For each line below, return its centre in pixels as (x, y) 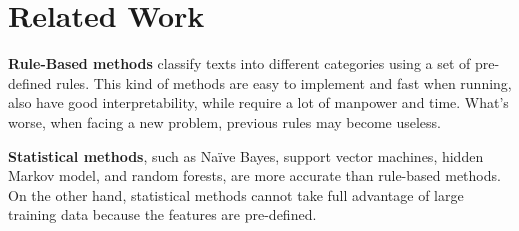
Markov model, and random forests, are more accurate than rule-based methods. (254, 175)
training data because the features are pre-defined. (162, 214)
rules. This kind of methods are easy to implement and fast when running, (284, 82)
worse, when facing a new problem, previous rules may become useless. (225, 121)
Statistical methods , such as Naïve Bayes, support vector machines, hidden (246, 155)
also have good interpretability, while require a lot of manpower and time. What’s (258, 102)
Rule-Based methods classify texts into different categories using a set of (239, 63)
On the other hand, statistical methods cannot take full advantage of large (236, 194)
